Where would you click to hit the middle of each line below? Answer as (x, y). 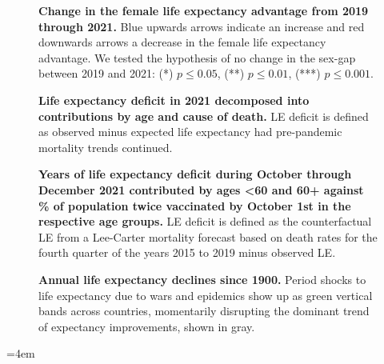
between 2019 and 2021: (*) (106, 73)
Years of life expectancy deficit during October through (195, 174)
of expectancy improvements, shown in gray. (147, 326)
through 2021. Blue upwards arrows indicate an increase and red (202, 26)
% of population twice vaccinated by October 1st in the (195, 205)
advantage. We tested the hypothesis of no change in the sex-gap (197, 57)
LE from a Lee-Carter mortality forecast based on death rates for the (208, 236)
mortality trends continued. (106, 147)
